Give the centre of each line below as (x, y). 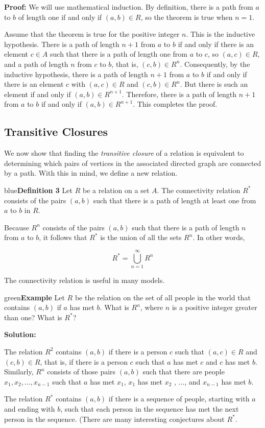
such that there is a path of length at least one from (175, 200)
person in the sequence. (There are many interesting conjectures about (114, 419)
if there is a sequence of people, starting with (179, 399)
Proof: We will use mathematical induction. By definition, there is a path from (129, 7)
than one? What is (33, 317)
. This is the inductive (221, 34)
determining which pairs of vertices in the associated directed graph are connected (133, 163)
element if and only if (38, 94)
